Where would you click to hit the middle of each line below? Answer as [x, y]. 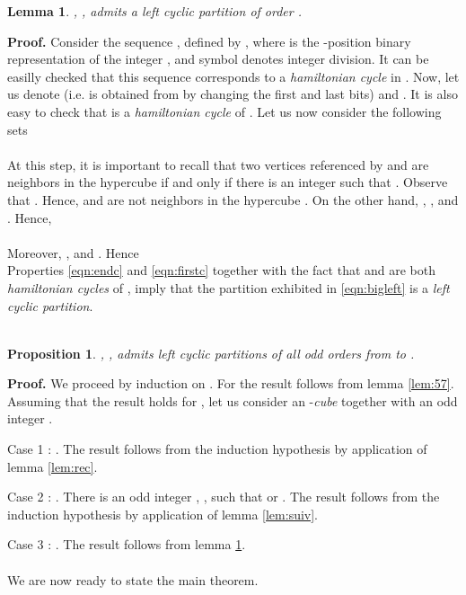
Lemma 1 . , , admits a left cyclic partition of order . [155, 11]
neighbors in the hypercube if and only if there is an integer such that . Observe [228, 182]
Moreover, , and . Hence [73, 252]
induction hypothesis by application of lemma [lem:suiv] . [163, 514]
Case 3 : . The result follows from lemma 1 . [127, 544]
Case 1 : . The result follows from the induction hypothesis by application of [217, 449]
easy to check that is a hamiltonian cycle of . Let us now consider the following [224, 111]
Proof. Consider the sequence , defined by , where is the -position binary [209, 41]
